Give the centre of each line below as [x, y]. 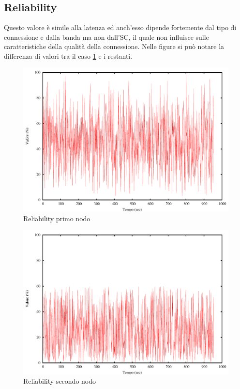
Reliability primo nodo [57, 219]
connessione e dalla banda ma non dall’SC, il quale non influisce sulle [106, 37]
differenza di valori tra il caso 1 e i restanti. [68, 56]
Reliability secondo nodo [60, 381]
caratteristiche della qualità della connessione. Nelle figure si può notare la [114, 46]
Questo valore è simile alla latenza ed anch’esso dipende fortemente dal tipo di [120, 27]
